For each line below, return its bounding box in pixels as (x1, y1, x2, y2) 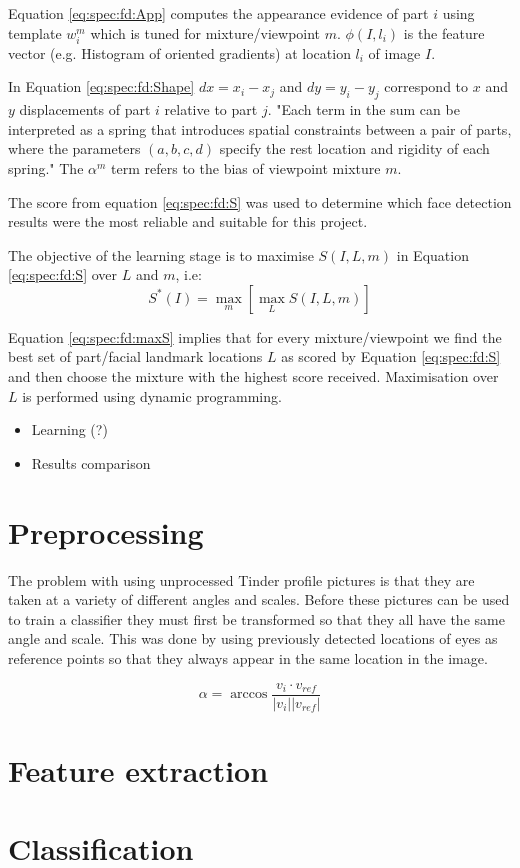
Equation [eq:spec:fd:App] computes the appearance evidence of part (8, 3, 429, 23)
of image (368, 42, 421, 63)
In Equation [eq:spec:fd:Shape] (8, 76, 195, 97)
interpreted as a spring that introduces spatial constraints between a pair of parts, (8, 118, 512, 139)
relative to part (164, 99, 258, 120)
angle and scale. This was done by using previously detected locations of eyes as (8, 628, 498, 649)
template (8, 22, 62, 43)
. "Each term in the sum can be (267, 99, 460, 120)
